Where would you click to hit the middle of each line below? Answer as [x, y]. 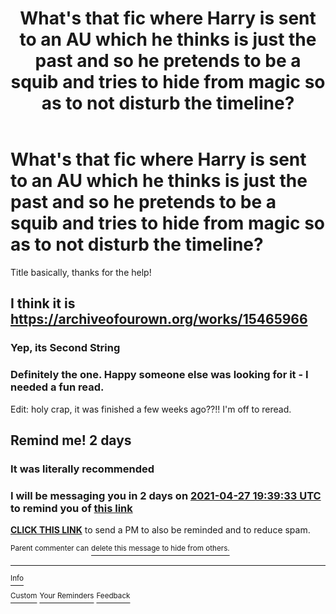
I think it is [43, 303]
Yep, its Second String [65, 348]
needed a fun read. [57, 387]
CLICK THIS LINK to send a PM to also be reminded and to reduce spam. [160, 530]
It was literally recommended [82, 469]
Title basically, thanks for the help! [81, 272]
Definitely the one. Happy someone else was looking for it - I [159, 375]
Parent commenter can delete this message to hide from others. [120, 548]
